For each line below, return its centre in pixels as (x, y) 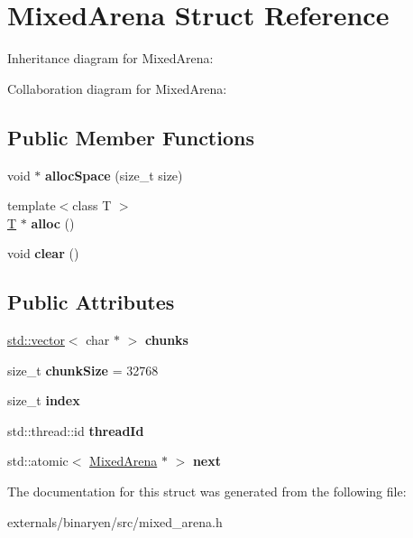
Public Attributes (91, 302)
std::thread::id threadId (76, 430)
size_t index (44, 400)
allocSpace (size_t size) (114, 175)
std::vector (36, 340)
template (32, 205)
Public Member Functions (131, 137)
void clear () (43, 253)
